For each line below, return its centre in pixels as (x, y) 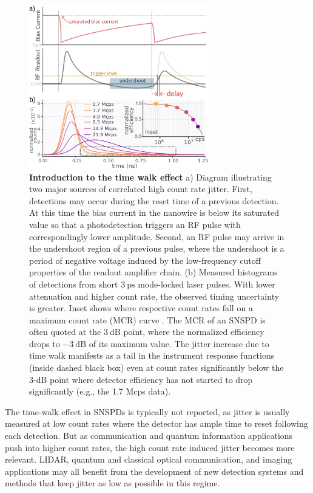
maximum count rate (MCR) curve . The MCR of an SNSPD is (147, 319)
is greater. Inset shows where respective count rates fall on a (141, 308)
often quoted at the (65, 332)
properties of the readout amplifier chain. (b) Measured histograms (153, 272)
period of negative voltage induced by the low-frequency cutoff (145, 260)
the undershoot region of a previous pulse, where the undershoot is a (157, 248)
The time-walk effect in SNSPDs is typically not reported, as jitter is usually (147, 411)
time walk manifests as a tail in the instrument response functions (152, 355)
